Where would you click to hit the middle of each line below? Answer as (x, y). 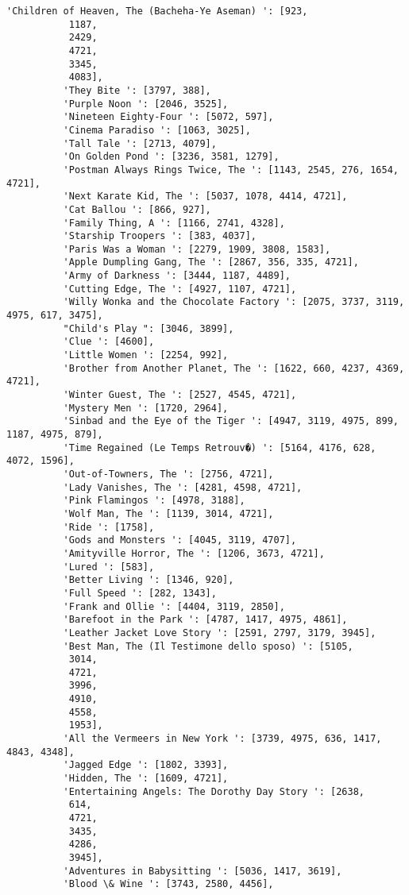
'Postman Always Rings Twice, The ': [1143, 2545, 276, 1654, (231, 170)
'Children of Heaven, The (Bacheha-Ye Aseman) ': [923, (157, 11)
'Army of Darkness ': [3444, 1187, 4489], (177, 276)
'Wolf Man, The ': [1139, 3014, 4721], (168, 513)
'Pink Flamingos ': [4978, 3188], (154, 501)
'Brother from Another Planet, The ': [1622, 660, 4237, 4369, (234, 368)
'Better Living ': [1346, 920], (149, 580)
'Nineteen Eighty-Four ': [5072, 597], (168, 117)
